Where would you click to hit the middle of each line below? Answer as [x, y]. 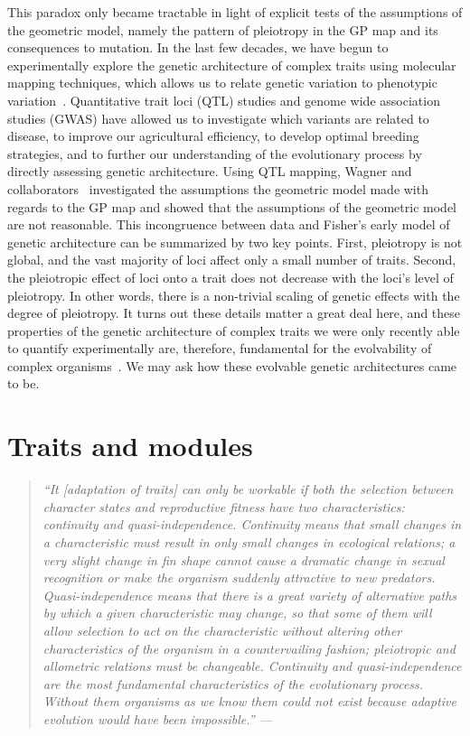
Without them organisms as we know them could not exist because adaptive [249, 701]
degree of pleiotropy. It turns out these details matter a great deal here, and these [234, 313]
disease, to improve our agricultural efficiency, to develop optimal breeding [213, 136]
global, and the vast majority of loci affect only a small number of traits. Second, [232, 260]
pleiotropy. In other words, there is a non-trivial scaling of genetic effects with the [234, 295]
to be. [23, 383]
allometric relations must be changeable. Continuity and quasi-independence [252, 666]
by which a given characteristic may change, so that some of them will [237, 613]
